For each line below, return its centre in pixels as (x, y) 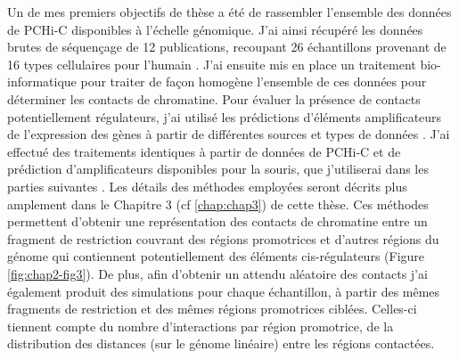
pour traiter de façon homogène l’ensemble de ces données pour (254, 82)
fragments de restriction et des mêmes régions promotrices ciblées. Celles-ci (212, 309)
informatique (42, 82)
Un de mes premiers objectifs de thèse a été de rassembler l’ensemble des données (229, 12)
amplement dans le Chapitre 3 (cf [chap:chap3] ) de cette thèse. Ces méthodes (218, 204)
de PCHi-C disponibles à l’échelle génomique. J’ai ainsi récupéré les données (215, 29)
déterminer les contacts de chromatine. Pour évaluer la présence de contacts (214, 98)
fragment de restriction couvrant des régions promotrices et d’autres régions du (223, 238)
